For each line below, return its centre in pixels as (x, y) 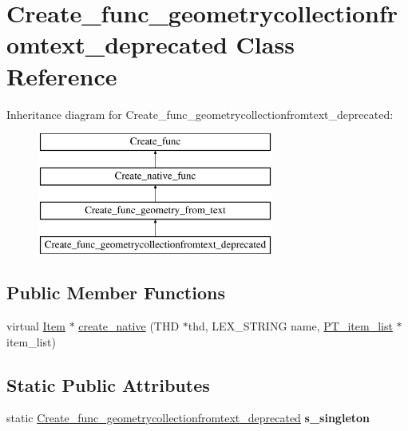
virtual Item (36, 326)
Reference (62, 75)
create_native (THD (129, 326)
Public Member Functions (116, 293)
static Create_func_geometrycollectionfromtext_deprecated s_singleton (188, 418)
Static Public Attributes (108, 384)
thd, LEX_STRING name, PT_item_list (290, 326)
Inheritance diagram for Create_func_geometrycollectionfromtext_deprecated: (200, 114)
